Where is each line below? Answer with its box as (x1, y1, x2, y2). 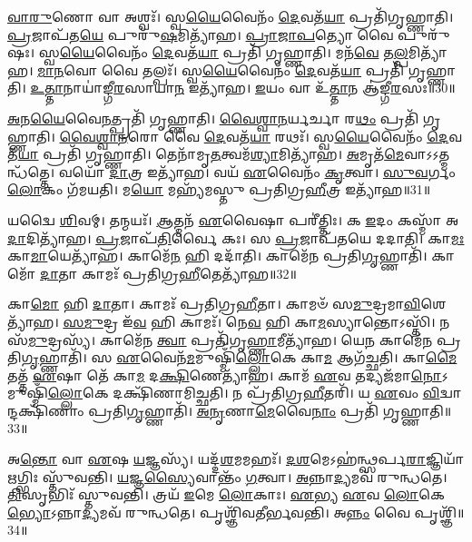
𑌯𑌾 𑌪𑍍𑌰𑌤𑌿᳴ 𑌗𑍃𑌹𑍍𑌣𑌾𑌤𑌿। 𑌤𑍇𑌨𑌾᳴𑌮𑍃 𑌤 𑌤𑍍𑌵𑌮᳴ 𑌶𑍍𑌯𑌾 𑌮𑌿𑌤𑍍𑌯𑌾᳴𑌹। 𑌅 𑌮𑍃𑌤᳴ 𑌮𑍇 (17, 144, 405, 163)
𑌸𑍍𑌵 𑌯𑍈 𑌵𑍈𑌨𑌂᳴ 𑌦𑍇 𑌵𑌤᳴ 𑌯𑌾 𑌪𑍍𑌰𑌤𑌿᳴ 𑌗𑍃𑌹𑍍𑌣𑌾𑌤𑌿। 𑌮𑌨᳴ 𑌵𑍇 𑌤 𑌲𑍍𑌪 (38, 43, 408, 62)
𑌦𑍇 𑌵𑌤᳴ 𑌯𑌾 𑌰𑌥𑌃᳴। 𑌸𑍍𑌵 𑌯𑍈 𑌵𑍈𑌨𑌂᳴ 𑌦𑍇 (203, 126, 449, 145)
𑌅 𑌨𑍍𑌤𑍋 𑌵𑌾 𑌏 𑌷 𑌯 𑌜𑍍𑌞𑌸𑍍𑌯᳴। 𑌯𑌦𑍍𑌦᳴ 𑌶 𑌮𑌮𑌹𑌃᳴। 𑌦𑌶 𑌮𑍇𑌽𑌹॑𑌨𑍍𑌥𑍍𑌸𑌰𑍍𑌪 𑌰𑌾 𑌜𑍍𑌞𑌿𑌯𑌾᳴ (7, 449, 465, 468)
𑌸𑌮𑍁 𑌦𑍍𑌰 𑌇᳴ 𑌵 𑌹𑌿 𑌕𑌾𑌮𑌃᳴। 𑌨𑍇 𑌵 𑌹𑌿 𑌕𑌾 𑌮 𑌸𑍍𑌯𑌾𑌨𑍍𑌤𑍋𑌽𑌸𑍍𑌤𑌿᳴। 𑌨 (63, 311, 450, 330)
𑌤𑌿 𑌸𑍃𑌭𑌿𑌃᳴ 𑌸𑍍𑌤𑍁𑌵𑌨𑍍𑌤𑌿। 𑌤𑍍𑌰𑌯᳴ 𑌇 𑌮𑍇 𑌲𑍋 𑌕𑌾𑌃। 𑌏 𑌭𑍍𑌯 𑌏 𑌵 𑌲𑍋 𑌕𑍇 (7, 485, 445, 504)
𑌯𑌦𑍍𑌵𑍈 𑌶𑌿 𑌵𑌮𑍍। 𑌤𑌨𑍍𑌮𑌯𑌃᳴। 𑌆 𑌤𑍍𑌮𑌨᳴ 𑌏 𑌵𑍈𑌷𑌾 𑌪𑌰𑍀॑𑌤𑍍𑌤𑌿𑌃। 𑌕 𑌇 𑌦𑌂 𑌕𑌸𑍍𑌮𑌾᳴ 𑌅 (7, 210, 459, 229)
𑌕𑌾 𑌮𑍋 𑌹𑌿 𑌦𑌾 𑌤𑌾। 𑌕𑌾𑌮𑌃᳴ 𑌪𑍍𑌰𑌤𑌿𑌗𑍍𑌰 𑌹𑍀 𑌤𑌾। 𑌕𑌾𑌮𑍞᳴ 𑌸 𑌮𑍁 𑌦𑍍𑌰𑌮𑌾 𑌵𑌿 (7, 294, 421, 313)
